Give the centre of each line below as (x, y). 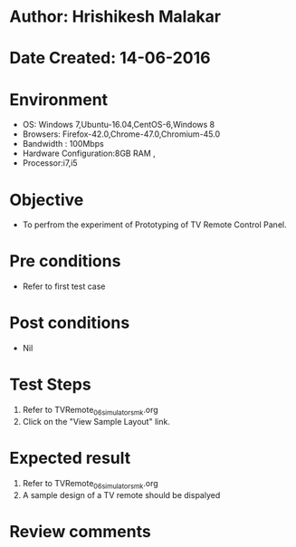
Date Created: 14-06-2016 (110, 58)
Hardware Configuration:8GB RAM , (89, 154)
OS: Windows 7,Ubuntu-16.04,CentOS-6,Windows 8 (119, 125)
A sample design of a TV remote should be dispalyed (121, 494)
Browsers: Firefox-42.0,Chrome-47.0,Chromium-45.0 (121, 134)
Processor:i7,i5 (50, 163)
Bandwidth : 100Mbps (63, 144)
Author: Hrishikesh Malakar (115, 17)
